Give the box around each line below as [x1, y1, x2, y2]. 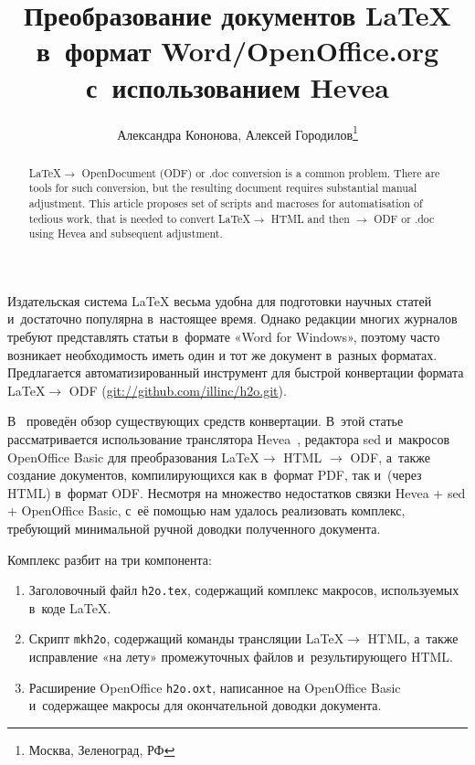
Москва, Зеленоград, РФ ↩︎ [28, 739, 175, 759]
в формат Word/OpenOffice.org [36, 32, 439, 69]
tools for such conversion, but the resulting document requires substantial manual [28, 180, 417, 196]
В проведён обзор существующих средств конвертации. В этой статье [7, 411, 404, 430]
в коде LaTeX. [28, 598, 111, 617]
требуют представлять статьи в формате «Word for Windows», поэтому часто [7, 327, 440, 346]
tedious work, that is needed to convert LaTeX [28, 210, 251, 226]
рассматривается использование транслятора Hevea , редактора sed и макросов [7, 429, 450, 448]
